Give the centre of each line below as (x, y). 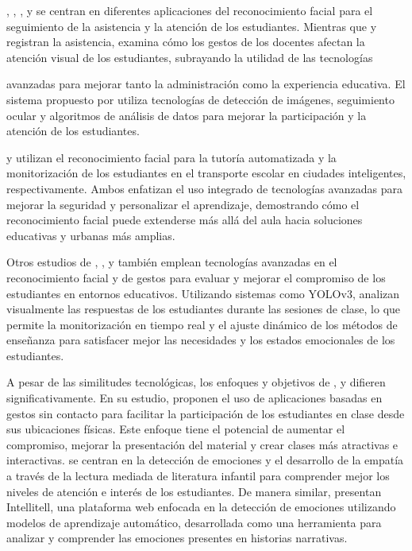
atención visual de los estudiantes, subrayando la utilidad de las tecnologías (190, 57)
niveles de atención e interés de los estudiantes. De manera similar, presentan (194, 491)
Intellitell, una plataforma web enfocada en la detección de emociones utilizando (201, 507)
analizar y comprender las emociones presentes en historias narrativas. (177, 538)
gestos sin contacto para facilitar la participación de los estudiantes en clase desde (206, 413)
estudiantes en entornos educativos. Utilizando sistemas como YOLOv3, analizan (203, 293)
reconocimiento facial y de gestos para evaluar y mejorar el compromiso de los (196, 277)
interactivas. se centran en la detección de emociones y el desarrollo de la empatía (205, 460)
